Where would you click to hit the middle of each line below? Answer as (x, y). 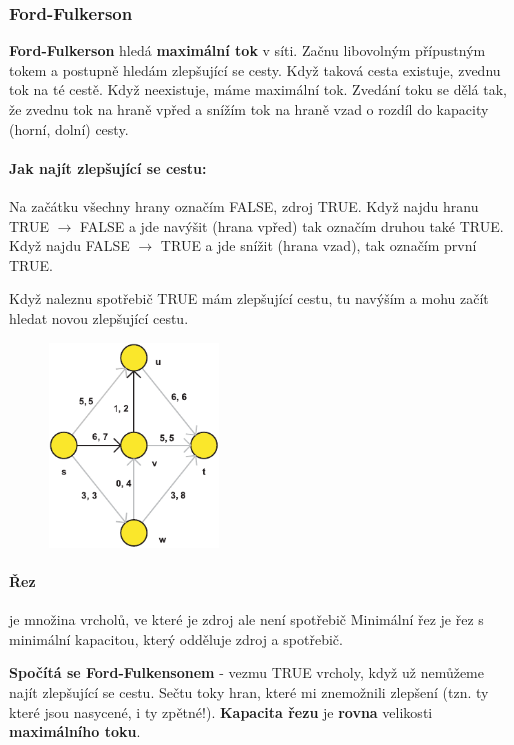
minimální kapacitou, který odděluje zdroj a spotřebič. (176, 638)
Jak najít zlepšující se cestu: (108, 167)
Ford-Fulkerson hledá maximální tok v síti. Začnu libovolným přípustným (247, 50)
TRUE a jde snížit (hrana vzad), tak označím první (318, 245)
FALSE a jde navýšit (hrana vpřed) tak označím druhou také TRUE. (292, 225)
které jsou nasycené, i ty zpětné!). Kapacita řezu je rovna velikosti (221, 711)
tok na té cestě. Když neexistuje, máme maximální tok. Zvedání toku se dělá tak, (258, 89)
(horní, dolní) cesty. (69, 128)
